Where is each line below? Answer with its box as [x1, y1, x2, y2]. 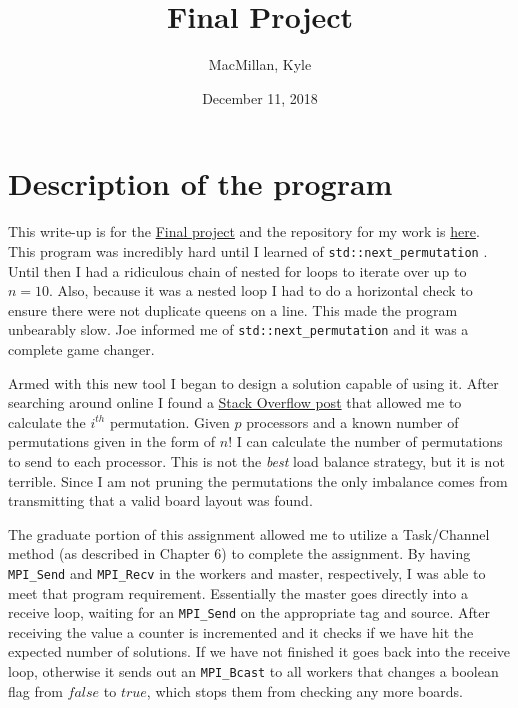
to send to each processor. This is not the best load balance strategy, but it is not [8, 450, 505, 471]
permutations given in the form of [8, 431, 216, 452]
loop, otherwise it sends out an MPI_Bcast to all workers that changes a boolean [8, 660, 499, 681]
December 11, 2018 [202, 87, 318, 108]
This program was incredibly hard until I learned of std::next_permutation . [8, 240, 488, 261]
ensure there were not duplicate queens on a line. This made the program [8, 299, 458, 320]
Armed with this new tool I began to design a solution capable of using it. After [8, 372, 499, 393]
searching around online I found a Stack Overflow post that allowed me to [8, 392, 462, 413]
